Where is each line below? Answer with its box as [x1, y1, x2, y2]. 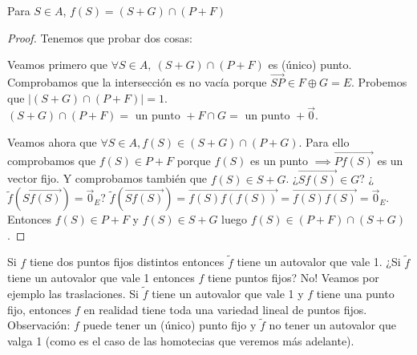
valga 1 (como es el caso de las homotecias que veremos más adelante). [7, 333, 354, 349]
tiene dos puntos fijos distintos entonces [29, 253, 225, 270]
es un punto [249, 151, 309, 168]
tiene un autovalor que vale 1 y [152, 285, 304, 302]
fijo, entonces [7, 301, 71, 317]
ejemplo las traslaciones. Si [7, 285, 139, 302]
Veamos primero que [7, 56, 107, 73]
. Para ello [298, 134, 350, 150]
